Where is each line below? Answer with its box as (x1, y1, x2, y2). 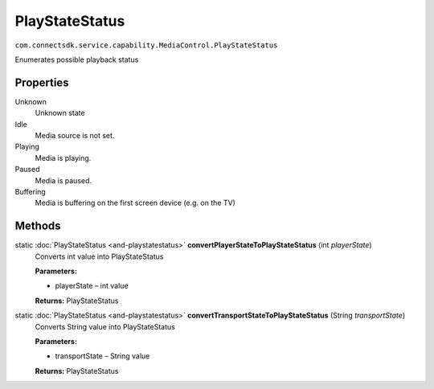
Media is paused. (35, 175, 92, 185)
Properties (14, 76, 69, 89)
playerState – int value (55, 281, 129, 291)
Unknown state (35, 109, 85, 118)
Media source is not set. (35, 131, 115, 141)
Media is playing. (35, 153, 92, 162)
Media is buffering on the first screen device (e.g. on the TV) (35, 198, 236, 208)
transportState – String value (55, 351, 150, 361)
